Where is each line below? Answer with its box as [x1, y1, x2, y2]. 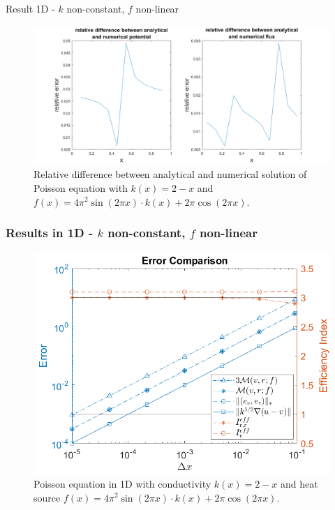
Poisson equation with [33, 180, 128, 195]
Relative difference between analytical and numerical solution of [33, 167, 307, 181]
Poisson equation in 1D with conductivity [33, 476, 211, 490]
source [33, 490, 61, 504]
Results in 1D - [6, 224, 94, 241]
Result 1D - [6, 1, 55, 15]
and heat [281, 476, 318, 490]
